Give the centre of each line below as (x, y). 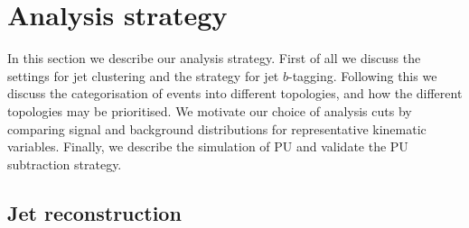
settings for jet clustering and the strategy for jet (143, 75)
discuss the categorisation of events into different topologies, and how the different (235, 93)
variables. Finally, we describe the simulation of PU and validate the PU (208, 146)
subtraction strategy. (65, 164)
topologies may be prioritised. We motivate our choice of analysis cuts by (210, 110)
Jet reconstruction (94, 212)
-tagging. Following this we (362, 75)
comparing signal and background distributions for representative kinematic (217, 128)
